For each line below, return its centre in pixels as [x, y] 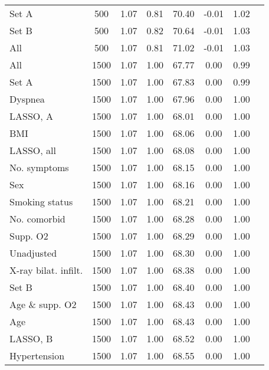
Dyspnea [27, 99]
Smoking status [41, 202]
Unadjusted [33, 253]
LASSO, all [33, 150]
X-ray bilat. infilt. [46, 270]
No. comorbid [37, 219]
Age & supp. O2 [43, 304]
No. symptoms [39, 167]
